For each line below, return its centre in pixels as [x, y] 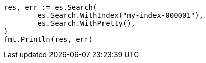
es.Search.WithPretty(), [87, 23]
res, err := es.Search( [50, 7]
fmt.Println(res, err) [48, 39]
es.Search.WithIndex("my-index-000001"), [121, 15]
